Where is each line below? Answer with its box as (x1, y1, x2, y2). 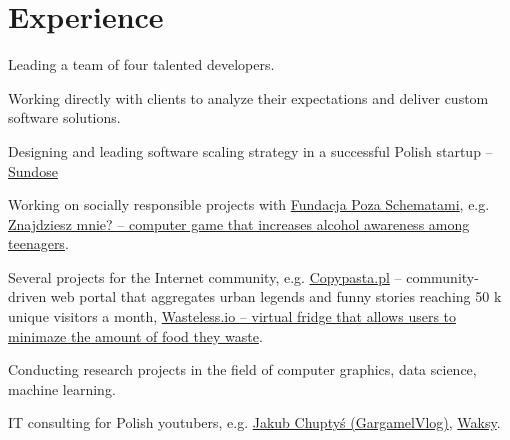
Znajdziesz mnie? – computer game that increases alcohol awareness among (8, 213, 470, 234)
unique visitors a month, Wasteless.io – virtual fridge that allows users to (8, 306, 457, 327)
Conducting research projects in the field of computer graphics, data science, (8, 359, 477, 380)
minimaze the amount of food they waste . (8, 325, 263, 346)
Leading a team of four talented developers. (8, 54, 275, 75)
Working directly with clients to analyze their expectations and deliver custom (8, 87, 489, 108)
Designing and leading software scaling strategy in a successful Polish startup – (8, 140, 493, 161)
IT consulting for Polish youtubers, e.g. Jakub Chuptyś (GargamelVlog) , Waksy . (8, 412, 501, 433)
